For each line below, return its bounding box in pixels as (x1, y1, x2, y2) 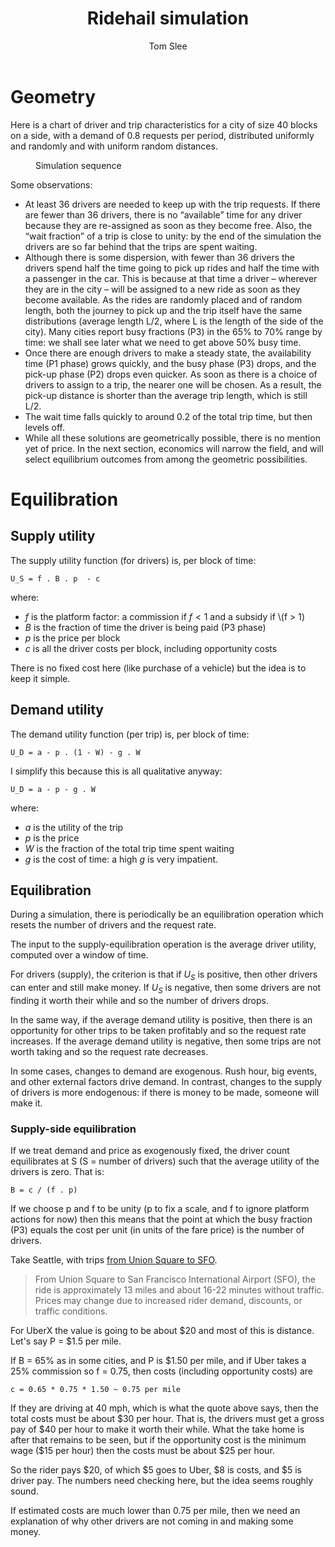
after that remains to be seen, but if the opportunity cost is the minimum (10, 1434, 307, 1446)
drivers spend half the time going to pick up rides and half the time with (24, 262, 320, 274)
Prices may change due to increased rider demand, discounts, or (34, 1295, 303, 1307)
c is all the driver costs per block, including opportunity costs (24, 642, 278, 654)
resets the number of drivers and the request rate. (10, 919, 217, 931)
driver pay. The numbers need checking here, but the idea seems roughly (10, 1475, 314, 1487)
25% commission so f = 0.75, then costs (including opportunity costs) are (10, 1365, 313, 1377)
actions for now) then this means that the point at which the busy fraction (10, 1213, 313, 1226)
